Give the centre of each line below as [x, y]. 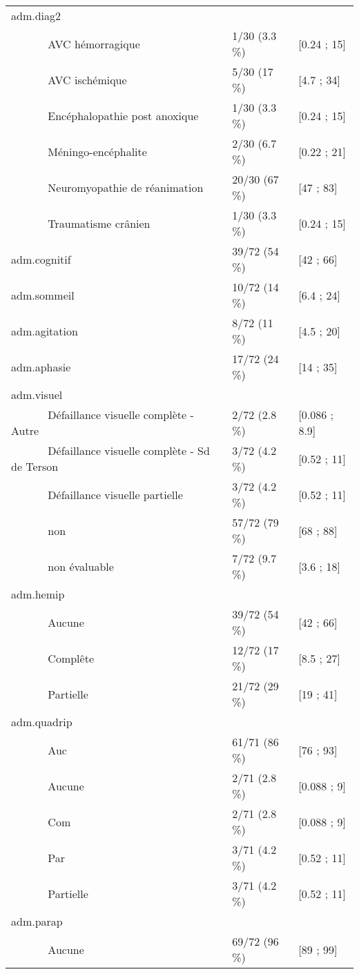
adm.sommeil [43, 295]
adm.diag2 [36, 16]
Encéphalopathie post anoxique [123, 115]
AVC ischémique [87, 79]
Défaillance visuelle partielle [115, 494]
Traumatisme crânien [99, 223]
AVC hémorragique [94, 43]
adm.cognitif [41, 259]
